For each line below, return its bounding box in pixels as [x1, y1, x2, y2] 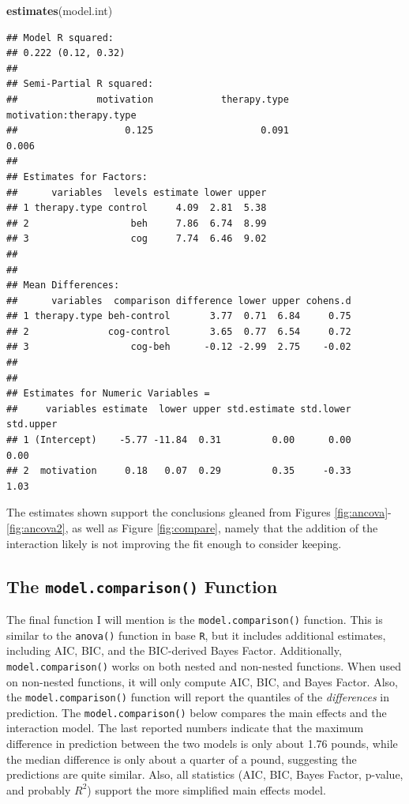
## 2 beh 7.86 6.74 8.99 [6, 217, 267, 229]
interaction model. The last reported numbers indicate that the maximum [6, 719, 364, 736]
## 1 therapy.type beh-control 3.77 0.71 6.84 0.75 [6, 310, 351, 322]
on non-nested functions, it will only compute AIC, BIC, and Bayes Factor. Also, [6, 673, 398, 689]
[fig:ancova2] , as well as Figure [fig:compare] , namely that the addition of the [6, 520, 378, 535]
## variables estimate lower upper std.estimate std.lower [6, 403, 351, 415]
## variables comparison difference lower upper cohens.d [6, 295, 351, 306]
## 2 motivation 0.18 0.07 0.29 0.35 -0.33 [6, 465, 351, 477]
